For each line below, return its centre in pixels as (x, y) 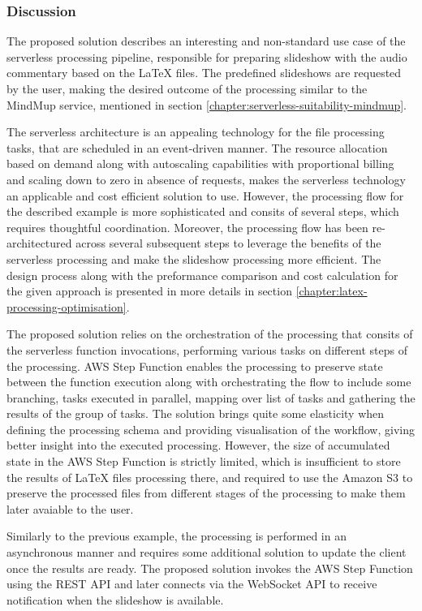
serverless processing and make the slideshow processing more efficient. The (194, 258)
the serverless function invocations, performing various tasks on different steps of (207, 349)
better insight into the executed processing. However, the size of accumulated (198, 445)
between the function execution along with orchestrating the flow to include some (209, 382)
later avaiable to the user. (70, 508)
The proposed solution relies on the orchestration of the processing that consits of (210, 334)
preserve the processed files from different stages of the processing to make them (206, 493)
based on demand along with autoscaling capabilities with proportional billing (200, 164)
